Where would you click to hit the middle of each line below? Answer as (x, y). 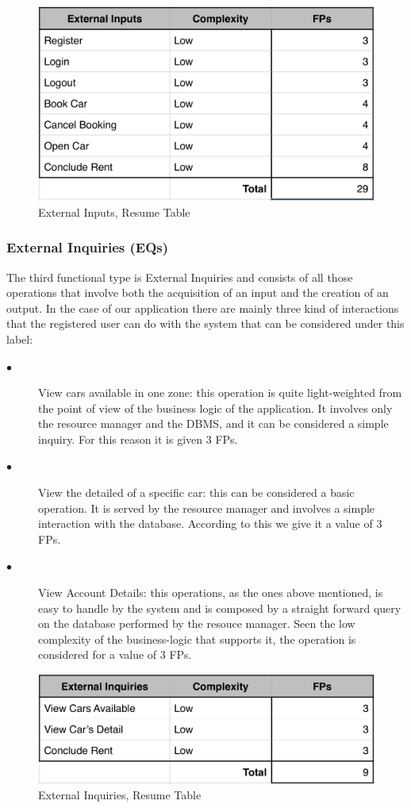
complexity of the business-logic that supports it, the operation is (197, 639)
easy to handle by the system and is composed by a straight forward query (220, 608)
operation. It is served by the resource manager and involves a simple (207, 508)
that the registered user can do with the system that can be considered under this (205, 323)
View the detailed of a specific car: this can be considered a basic (196, 492)
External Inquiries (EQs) (88, 247)
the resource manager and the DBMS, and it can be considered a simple (213, 423)
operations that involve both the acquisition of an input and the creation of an (198, 292)
